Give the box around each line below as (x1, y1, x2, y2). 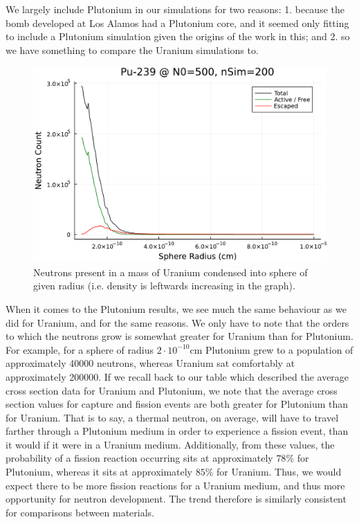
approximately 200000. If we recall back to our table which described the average (6, 369, 349, 383)
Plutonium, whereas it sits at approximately (6, 464, 193, 479)
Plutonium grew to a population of (205, 342, 353, 356)
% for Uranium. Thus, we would (205, 464, 342, 479)
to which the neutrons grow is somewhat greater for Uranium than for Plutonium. (6, 329, 353, 343)
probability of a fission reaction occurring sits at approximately (6, 451, 273, 465)
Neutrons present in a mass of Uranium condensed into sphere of (33, 264, 308, 279)
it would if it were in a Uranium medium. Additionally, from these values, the (6, 437, 335, 451)
